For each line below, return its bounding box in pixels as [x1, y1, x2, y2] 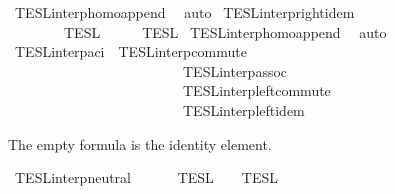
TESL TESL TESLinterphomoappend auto [63, 21, 387, 42]
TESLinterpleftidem [182, 99, 305, 120]
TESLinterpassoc [182, 60, 288, 81]
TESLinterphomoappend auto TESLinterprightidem [14, 2, 355, 22]
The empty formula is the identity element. [8, 133, 272, 154]
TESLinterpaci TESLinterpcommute [14, 41, 247, 62]
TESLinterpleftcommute [182, 80, 331, 101]
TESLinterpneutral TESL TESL [14, 167, 279, 188]
